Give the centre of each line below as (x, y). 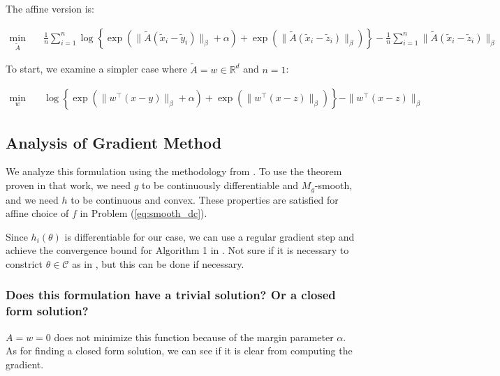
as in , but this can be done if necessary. (158, 263)
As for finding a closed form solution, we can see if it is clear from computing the (179, 351)
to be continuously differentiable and (220, 185)
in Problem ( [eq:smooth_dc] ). (144, 213)
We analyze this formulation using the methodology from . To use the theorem (174, 171)
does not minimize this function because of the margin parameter (194, 337)
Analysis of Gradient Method (114, 142)
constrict (24, 263)
